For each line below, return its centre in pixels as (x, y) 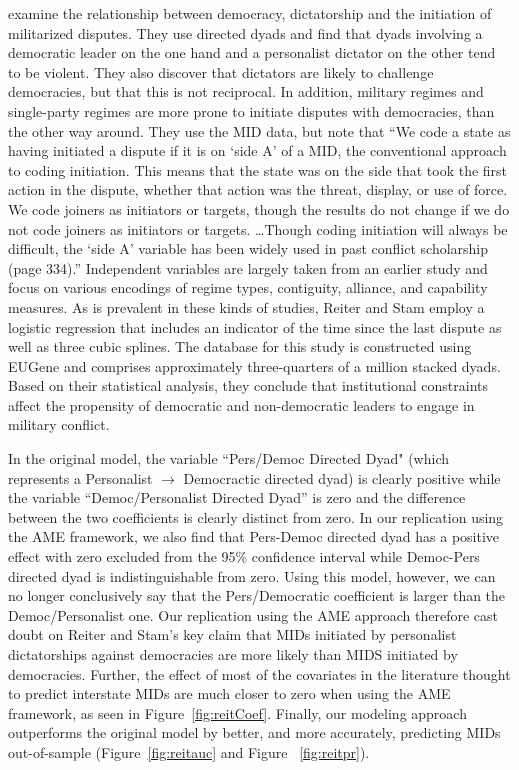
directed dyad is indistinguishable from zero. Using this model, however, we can (252, 575)
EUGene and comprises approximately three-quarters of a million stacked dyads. (254, 365)
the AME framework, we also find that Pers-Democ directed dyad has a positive (254, 536)
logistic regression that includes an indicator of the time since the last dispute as (255, 326)
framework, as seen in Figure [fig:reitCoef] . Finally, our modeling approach (237, 712)
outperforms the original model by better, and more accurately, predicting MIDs (254, 732)
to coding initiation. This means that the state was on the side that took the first (258, 169)
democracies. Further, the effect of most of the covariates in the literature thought (259, 673)
